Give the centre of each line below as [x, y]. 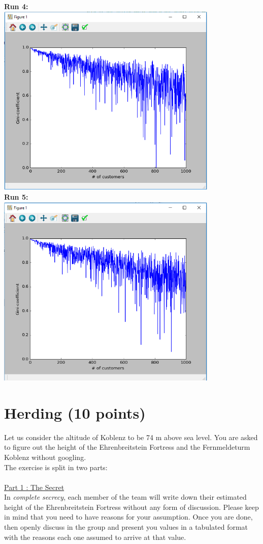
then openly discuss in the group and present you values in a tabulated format [126, 527]
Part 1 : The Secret [34, 487]
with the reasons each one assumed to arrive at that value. [95, 537]
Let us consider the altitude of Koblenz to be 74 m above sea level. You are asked [131, 437]
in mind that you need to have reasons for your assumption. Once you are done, [128, 517]
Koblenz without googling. [45, 457]
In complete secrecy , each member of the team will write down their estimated [125, 497]
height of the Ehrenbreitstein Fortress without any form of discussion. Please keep [131, 507]
